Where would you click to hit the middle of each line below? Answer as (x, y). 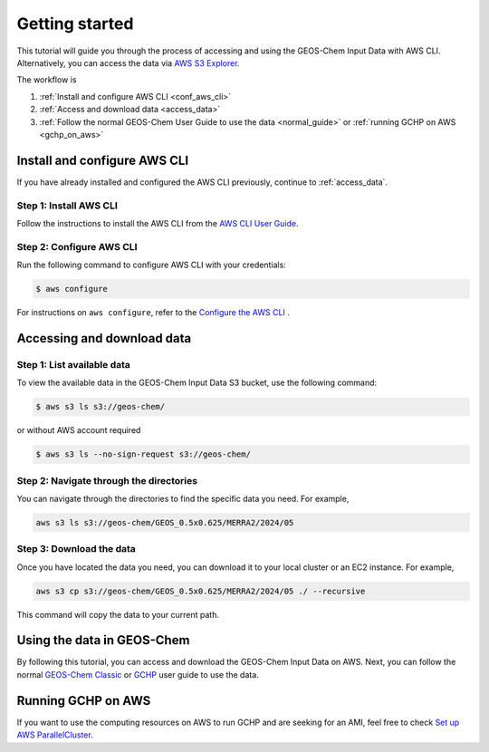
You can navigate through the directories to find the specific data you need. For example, (183, 498)
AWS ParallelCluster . (55, 735)
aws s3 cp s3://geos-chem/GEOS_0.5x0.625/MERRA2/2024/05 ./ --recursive (201, 591)
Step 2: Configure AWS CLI (77, 246)
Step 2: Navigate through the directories (107, 480)
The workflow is (47, 80)
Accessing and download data (104, 338)
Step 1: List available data (74, 364)
